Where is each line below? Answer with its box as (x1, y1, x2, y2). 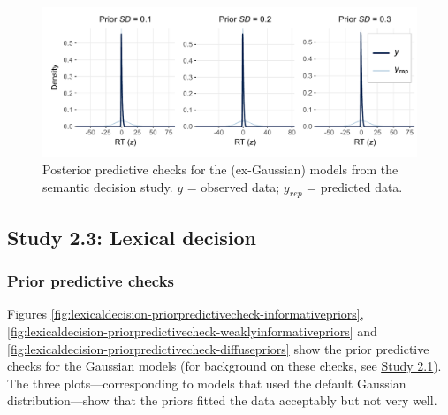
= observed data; (186, 177, 280, 196)
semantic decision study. (42, 177, 173, 196)
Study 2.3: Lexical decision (7, 223, 256, 250)
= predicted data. (307, 177, 403, 196)
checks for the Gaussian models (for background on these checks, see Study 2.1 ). (7, 357, 442, 375)
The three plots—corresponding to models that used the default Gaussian (7, 373, 406, 392)
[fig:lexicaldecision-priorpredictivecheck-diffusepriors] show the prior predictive (7, 339, 429, 357)
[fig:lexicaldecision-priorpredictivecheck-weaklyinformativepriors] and (7, 321, 377, 340)
